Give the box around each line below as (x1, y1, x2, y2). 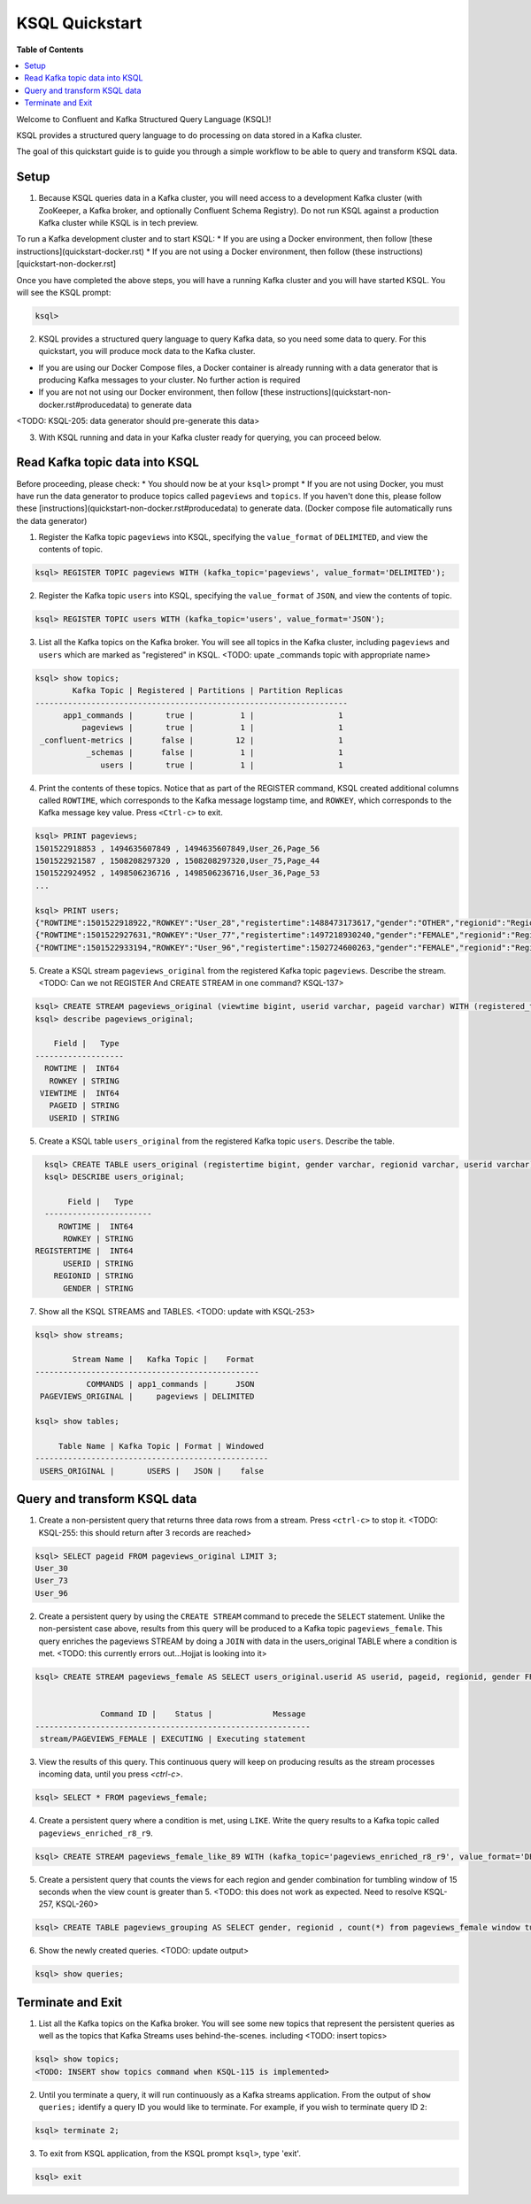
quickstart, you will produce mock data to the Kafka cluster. (38, 346, 256, 357)
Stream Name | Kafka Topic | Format (72, 1354, 255, 1365)
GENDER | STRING (63, 1283, 134, 1293)
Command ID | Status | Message (100, 1709, 306, 1719)
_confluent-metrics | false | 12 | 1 (40, 735, 343, 745)
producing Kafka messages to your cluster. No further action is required (38, 374, 301, 385)
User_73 (35, 1576, 68, 1586)
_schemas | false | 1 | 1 (86, 748, 343, 758)
